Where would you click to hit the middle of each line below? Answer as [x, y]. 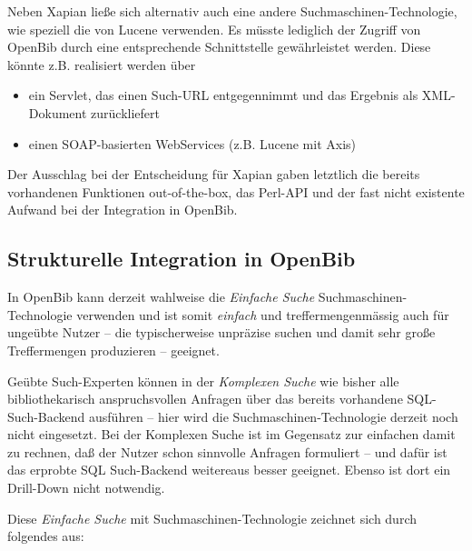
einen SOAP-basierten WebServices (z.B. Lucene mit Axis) [192, 143]
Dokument [58, 112]
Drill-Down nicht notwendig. [86, 488]
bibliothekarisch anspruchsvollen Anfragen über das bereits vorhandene [205, 399]
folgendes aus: [46, 536]
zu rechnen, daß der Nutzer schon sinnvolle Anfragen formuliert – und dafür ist [227, 451]
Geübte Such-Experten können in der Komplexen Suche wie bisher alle [203, 381]
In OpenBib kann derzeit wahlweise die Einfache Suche [161, 297]
